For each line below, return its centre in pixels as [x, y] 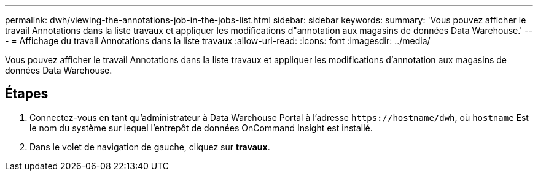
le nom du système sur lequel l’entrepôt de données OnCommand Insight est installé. [201, 128]
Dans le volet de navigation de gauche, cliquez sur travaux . [150, 147]
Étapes [27, 94]
